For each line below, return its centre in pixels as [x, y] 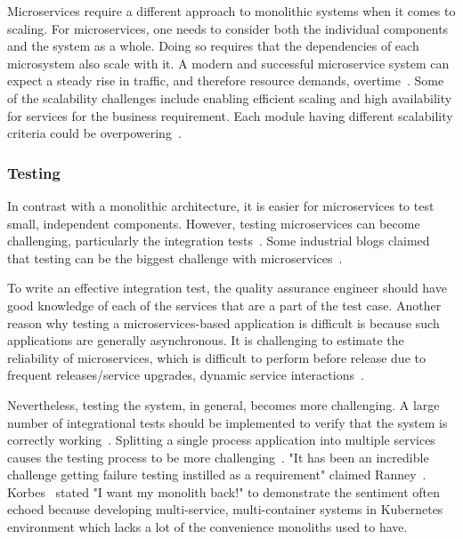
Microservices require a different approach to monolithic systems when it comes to [231, 11]
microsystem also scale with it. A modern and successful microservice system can [228, 63]
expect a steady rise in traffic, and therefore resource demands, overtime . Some [226, 80]
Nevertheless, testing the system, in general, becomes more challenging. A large [223, 404]
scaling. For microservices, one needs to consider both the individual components [228, 28]
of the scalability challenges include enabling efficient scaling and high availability [230, 97]
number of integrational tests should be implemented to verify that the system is [227, 422]
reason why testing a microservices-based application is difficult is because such [223, 322]
